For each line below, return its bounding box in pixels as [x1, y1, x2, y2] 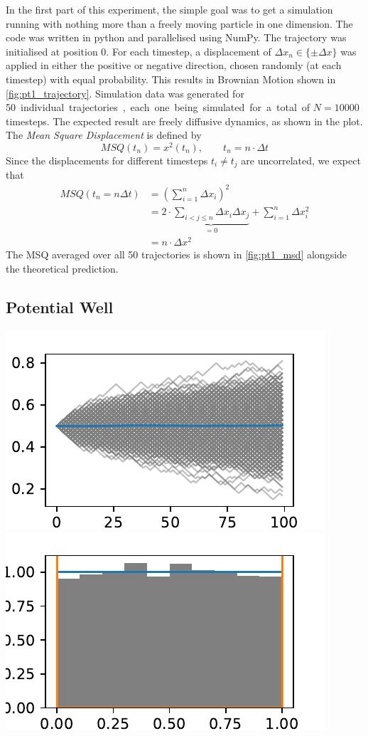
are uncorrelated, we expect [241, 153, 361, 168]
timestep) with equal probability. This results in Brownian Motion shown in [6, 71, 336, 86]
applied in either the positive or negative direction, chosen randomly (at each [6, 58, 342, 73]
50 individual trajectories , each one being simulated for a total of [6, 100, 310, 115]
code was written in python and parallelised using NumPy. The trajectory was [6, 30, 347, 45]
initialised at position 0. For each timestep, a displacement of [6, 43, 271, 58]
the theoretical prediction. [6, 261, 119, 276]
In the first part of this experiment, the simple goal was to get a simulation [6, 2, 333, 16]
